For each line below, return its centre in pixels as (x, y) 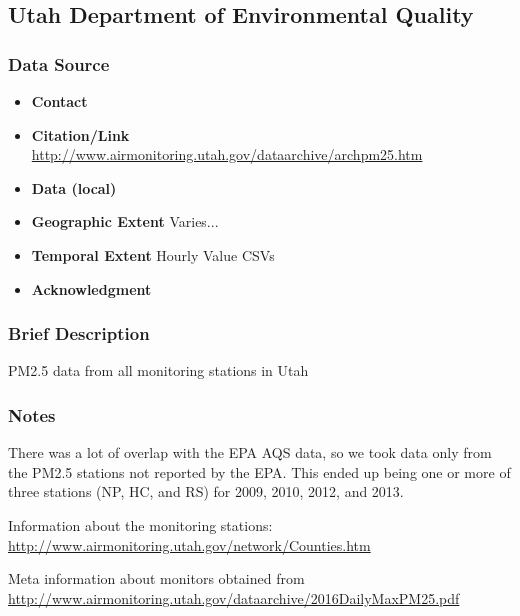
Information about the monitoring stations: (140, 524)
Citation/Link (80, 134)
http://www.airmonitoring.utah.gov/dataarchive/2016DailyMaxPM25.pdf (234, 597)
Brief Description (79, 333)
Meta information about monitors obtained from (156, 578)
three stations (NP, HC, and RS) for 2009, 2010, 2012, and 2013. (206, 491)
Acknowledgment (91, 288)
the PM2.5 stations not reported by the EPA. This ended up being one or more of (259, 471)
